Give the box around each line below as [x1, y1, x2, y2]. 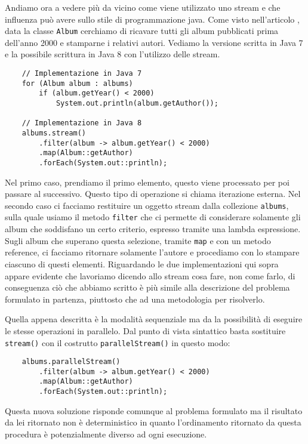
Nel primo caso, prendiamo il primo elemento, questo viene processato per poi [5, 175, 289, 188]
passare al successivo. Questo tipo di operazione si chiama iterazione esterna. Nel [5, 187, 301, 200]
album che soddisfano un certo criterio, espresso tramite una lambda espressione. [5, 223, 301, 235]
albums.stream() [21, 128, 87, 137]
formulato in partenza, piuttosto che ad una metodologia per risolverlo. [5, 292, 265, 305]
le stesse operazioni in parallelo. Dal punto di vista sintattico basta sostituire [5, 324, 286, 337]
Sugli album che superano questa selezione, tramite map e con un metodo [5, 234, 271, 246]
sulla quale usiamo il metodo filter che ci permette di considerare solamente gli [5, 211, 301, 223]
